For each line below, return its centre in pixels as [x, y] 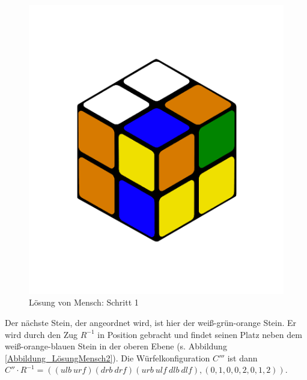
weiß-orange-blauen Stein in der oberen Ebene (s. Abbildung [116, 346]
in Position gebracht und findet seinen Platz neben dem [200, 334]
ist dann [242, 357]
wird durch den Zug [41, 334]
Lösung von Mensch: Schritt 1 [84, 302]
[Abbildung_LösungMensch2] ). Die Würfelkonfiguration [108, 357]
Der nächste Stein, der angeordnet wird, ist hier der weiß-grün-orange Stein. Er [151, 323]
